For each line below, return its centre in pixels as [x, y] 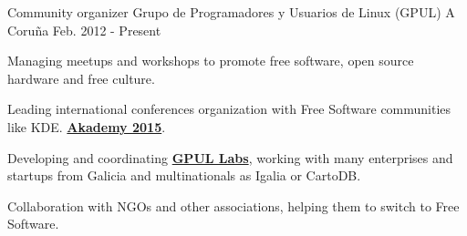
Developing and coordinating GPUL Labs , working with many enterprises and [230, 157]
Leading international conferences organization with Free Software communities [229, 109]
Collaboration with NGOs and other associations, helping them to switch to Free [233, 205]
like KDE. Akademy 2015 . [87, 126]
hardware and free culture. [81, 78]
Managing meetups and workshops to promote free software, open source [211, 61]
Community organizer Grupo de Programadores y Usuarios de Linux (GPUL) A [231, 12]
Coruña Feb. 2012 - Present [84, 30]
